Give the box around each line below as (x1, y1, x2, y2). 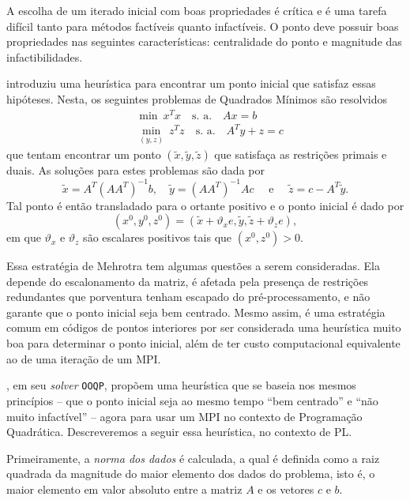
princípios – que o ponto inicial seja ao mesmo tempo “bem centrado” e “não (6, 392, 378, 408)
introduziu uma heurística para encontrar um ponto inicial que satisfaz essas (6, 75, 376, 92)
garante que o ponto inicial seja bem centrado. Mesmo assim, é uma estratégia (6, 303, 386, 320)
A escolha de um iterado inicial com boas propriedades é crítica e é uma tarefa (6, 2, 387, 18)
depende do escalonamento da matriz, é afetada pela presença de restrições (6, 273, 369, 289)
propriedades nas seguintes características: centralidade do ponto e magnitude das (6, 33, 402, 50)
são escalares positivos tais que (83, 229, 232, 246)
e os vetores (258, 480, 314, 497)
